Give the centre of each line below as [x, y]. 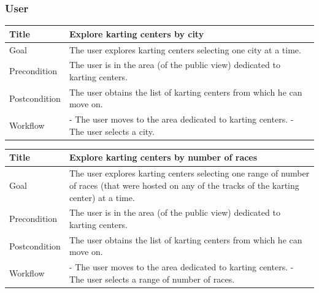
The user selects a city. [112, 131]
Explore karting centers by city [136, 33]
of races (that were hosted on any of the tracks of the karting [184, 185]
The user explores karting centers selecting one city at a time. [185, 49]
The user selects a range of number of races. [152, 279]
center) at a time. [102, 197]
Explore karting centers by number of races [163, 157]
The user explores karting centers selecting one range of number [189, 173]
